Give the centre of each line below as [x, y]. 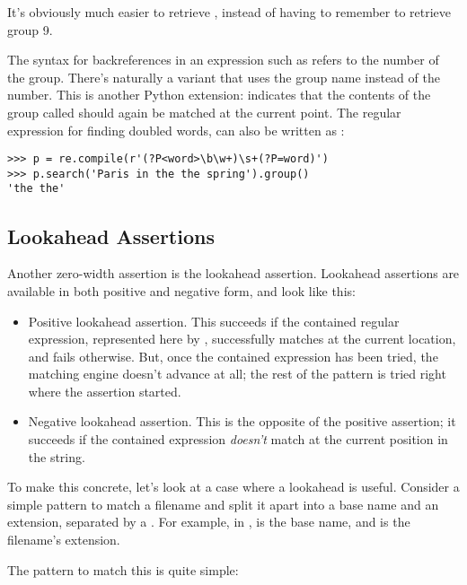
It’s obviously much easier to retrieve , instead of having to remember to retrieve [229, 12]
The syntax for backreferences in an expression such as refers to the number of [223, 60]
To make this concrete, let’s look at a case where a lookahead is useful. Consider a [233, 487]
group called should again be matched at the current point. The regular [204, 112]
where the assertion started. [105, 391]
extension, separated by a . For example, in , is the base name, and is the [209, 522]
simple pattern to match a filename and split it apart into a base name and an [223, 504]
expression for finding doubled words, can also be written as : [176, 130]
